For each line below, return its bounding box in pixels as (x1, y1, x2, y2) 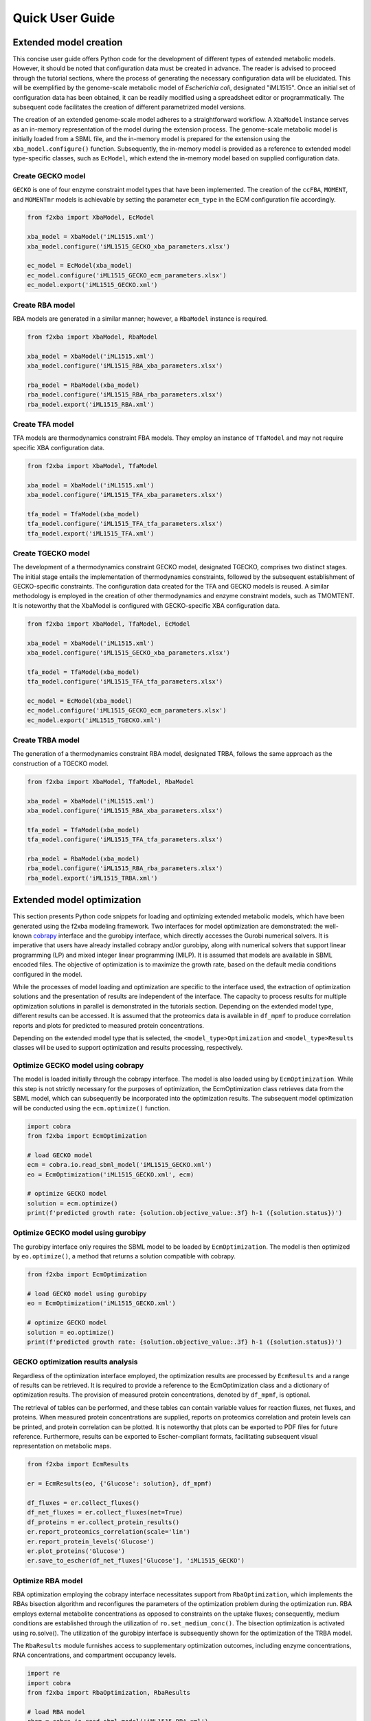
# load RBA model (27, 1708, 86, 1715)
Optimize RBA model (12, 1576, 83, 1585)
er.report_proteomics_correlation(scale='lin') (27, 1528, 190, 1536)
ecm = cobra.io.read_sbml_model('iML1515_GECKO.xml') (27, 1161, 212, 1169)
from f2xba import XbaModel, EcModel (27, 213, 155, 222)
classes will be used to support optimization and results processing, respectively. (12, 1044, 243, 1052)
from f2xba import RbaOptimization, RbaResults (27, 1689, 190, 1697)
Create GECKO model (12, 171, 86, 180)
